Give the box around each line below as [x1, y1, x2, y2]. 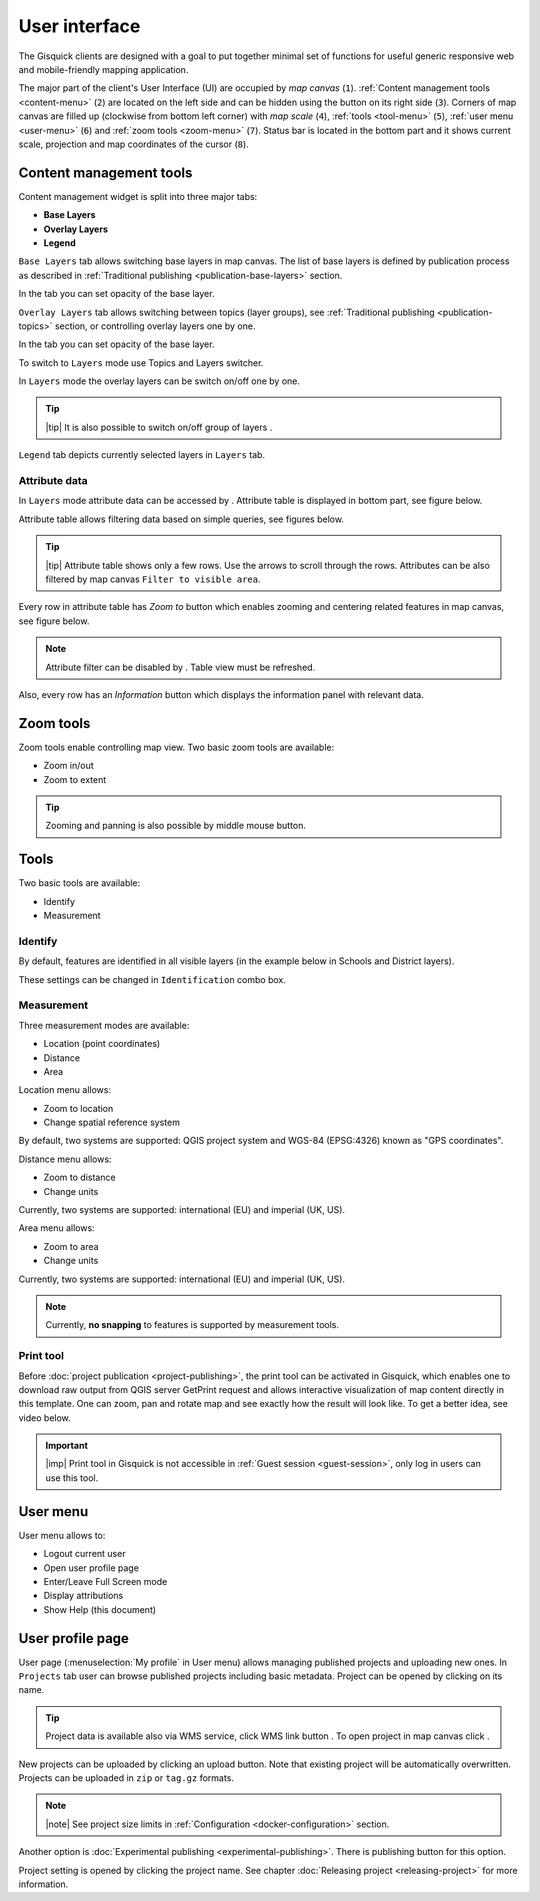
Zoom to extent [43, 773, 107, 785]
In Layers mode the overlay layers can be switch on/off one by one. [18, 375, 300, 387]
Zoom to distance [43, 1171, 116, 1184]
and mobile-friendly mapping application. [18, 63, 189, 75]
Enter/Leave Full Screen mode [43, 1575, 168, 1587]
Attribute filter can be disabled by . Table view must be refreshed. [45, 661, 316, 673]
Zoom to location [43, 1102, 114, 1114]
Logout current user [43, 1548, 126, 1560]
